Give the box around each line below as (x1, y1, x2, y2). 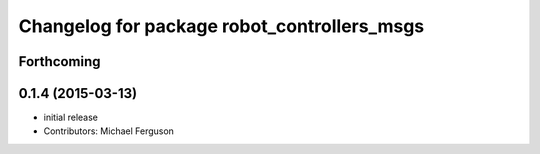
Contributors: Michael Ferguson (43, 125, 175, 137)
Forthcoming (18, 53, 101, 70)
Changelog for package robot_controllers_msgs (18, 15, 425, 37)
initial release (43, 111, 99, 124)
